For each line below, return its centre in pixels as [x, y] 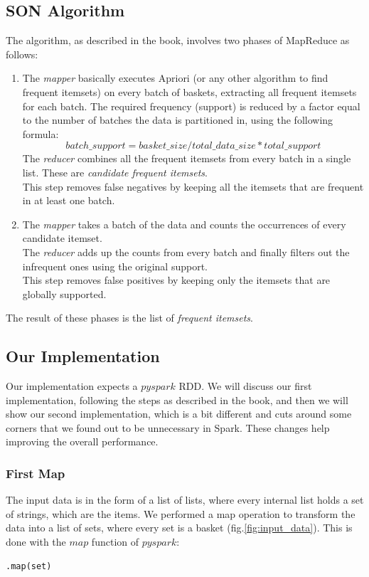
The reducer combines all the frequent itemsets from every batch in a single [187, 158]
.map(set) [29, 566]
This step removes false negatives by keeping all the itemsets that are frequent [193, 186]
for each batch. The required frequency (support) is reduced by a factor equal [191, 106]
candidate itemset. [62, 238]
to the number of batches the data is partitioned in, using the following [178, 120]
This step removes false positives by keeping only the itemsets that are [176, 280]
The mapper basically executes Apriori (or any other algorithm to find [175, 78]
